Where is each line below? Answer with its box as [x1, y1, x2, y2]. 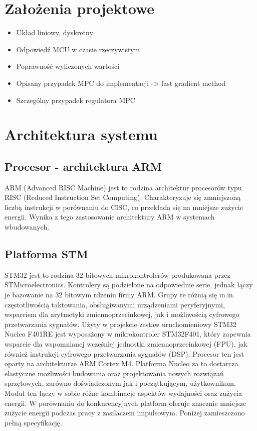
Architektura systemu [5, 124, 158, 145]
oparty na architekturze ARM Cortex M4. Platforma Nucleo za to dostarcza [5, 358, 238, 369]
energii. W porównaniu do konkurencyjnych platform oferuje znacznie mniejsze [5, 397, 246, 408]
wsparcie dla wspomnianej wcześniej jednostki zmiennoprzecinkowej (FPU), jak [5, 339, 247, 349]
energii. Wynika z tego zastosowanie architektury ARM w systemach [5, 211, 215, 222]
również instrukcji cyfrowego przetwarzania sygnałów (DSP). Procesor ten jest [5, 348, 244, 359]
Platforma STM [5, 246, 88, 262]
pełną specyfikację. [5, 417, 62, 427]
